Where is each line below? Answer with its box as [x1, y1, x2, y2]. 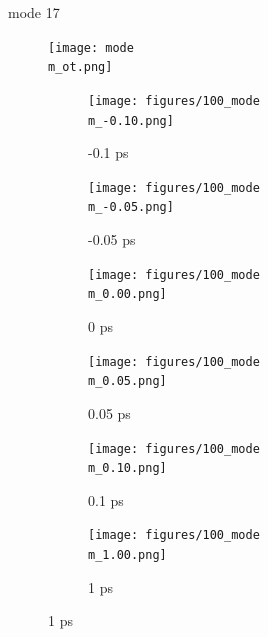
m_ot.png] [48, 60, 113, 75]
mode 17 [8, 2, 60, 22]
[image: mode [48, 40, 134, 55]
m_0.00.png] [88, 287, 167, 302]
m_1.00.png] [88, 548, 167, 563]
